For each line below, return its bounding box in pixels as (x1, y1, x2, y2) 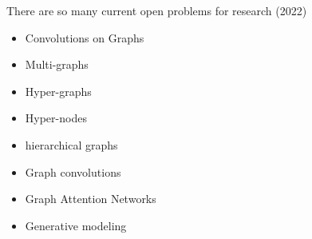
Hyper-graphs (25, 82, 92, 99)
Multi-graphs (25, 56, 89, 73)
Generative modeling (25, 217, 127, 233)
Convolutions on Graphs (25, 29, 144, 46)
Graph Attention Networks (25, 190, 156, 207)
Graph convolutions (25, 163, 121, 180)
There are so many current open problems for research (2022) (6, 2, 307, 18)
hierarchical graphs (25, 136, 118, 153)
